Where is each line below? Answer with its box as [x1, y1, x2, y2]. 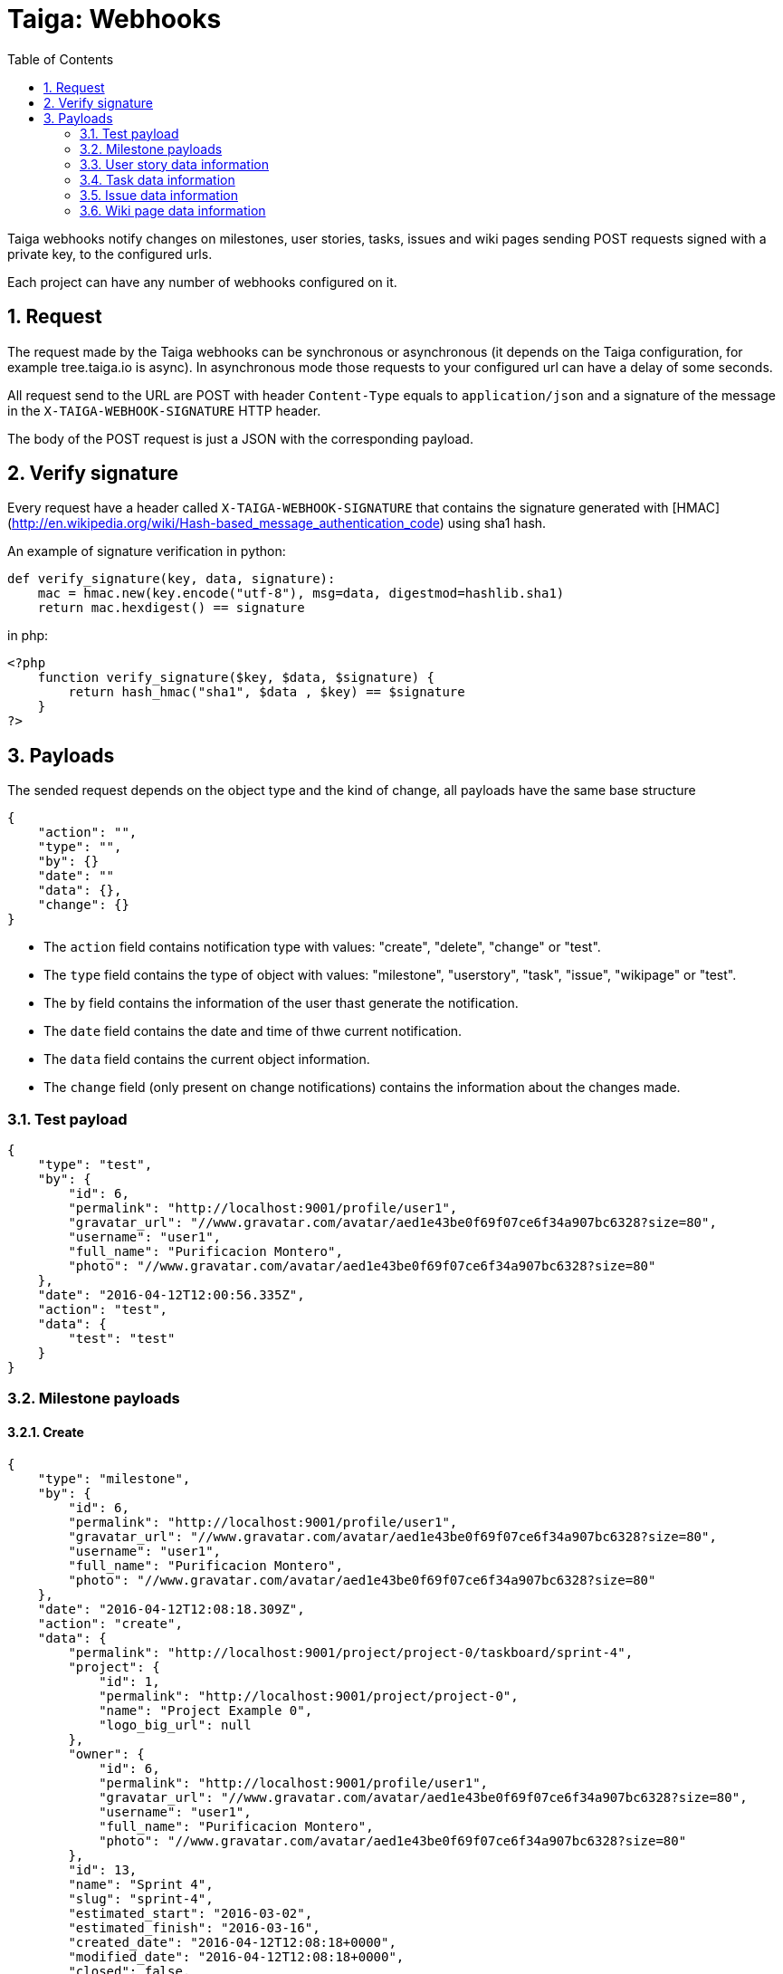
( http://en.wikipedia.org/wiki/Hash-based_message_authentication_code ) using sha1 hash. [7, 515, 547, 532]
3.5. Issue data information [80, 187, 238, 203]
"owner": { [68, 1746, 145, 1761]
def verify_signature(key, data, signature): [7, 571, 336, 587]
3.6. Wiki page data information [80, 202, 266, 218]
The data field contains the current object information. [43, 1051, 370, 1068]
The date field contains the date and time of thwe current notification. [43, 1023, 463, 1040]
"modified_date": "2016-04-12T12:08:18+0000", [68, 1949, 405, 1964]
